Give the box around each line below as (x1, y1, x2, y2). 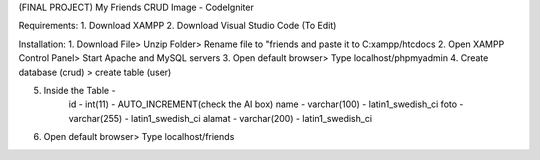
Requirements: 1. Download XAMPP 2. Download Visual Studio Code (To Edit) (18, 20, 337, 32)
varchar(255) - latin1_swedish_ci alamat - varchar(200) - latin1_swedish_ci (68, 112, 373, 124)
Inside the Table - (43, 84, 116, 96)
